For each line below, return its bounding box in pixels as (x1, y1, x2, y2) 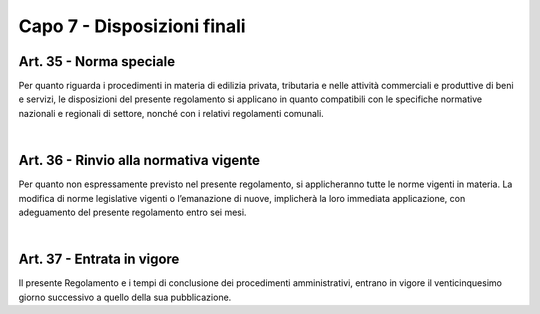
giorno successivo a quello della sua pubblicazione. (18, 291, 232, 303)
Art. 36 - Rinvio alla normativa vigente (18, 152, 260, 169)
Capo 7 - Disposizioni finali (18, 15, 246, 37)
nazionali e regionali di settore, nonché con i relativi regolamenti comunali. (18, 107, 324, 119)
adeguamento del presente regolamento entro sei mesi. (18, 206, 247, 218)
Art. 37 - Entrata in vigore (18, 251, 180, 268)
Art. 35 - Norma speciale (18, 53, 175, 70)
